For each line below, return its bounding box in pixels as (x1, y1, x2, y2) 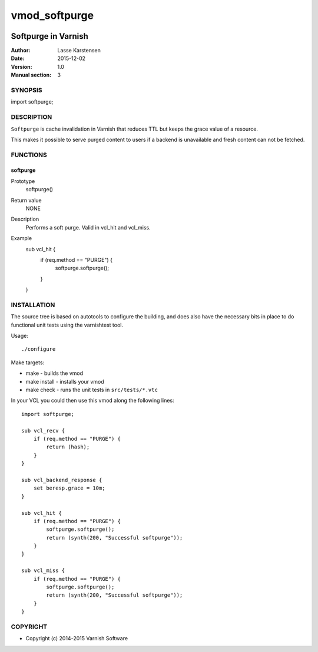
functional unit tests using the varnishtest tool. (11, 321, 124, 328)
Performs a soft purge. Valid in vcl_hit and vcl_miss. (25, 224, 151, 231)
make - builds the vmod (25, 370, 84, 377)
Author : (11, 47, 31, 54)
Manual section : (11, 71, 52, 79)
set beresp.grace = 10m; (33, 485, 105, 491)
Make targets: (11, 359, 45, 366)
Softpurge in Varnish (11, 31, 88, 41)
